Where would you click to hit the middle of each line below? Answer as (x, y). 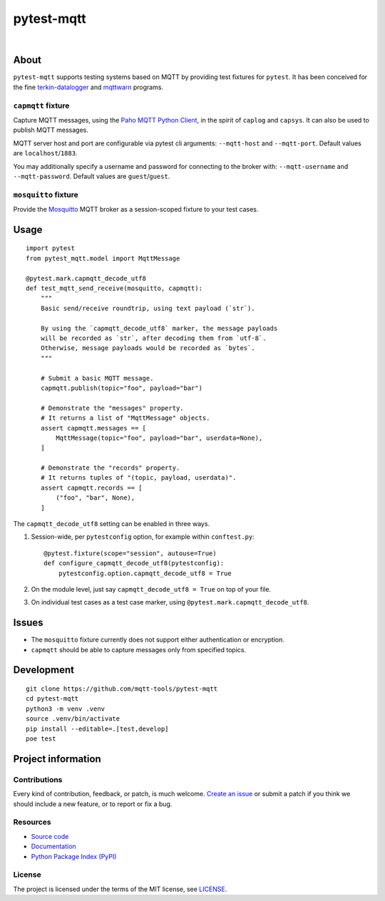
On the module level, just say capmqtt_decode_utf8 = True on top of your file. (151, 589)
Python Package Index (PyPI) (74, 856)
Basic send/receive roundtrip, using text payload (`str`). (148, 308)
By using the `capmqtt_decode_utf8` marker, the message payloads (159, 328)
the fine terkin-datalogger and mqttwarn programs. (88, 87)
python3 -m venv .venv (66, 709)
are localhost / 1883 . (45, 153)
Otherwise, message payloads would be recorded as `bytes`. (148, 348)
